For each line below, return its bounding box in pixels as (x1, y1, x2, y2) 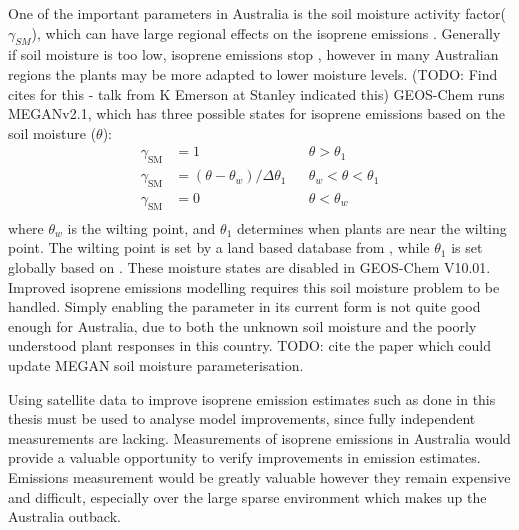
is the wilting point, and (67, 217, 216, 238)
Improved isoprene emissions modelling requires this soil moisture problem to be (8, 276, 500, 297)
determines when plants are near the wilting (237, 217, 507, 238)
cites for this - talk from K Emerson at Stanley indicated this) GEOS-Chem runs (8, 83, 505, 104)
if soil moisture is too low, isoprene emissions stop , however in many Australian (8, 44, 499, 65)
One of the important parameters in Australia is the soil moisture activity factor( (8, 3, 507, 23)
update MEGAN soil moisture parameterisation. (8, 355, 304, 376)
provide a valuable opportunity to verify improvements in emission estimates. (8, 447, 481, 468)
